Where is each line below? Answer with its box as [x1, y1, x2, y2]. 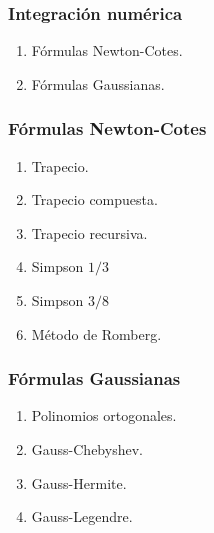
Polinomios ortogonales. [31, 405, 177, 426]
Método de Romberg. [31, 323, 162, 344]
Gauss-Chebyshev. [31, 439, 143, 459]
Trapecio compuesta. [31, 189, 158, 210]
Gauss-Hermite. [31, 472, 127, 493]
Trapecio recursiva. [31, 222, 148, 243]
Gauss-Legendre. [31, 506, 133, 527]
